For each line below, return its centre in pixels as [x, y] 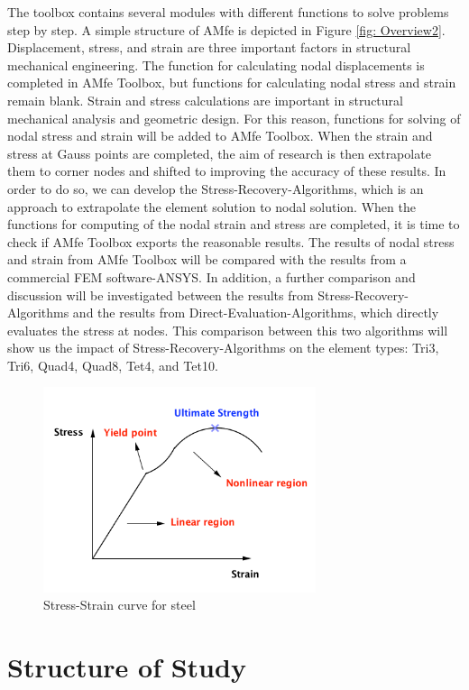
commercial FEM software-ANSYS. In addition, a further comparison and [212, 276]
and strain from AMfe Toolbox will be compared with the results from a [207, 259]
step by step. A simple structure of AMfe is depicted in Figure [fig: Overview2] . [226, 29]
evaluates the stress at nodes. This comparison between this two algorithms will [228, 330]
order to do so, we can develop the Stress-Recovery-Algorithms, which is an [216, 188]
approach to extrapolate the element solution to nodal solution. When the [212, 206]
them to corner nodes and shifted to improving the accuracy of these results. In [227, 171]
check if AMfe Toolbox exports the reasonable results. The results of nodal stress [231, 241]
